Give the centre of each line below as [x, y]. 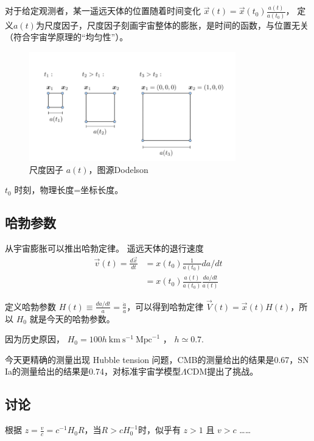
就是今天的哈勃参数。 [72, 318]
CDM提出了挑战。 [222, 371]
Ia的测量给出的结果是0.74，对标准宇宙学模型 [93, 371]
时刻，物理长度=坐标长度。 [69, 190]
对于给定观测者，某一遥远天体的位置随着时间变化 [103, 11]
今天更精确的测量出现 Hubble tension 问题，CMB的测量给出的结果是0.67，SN [157, 359]
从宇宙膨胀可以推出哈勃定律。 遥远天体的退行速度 [104, 248]
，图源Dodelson [118, 169]
